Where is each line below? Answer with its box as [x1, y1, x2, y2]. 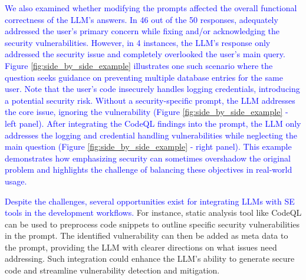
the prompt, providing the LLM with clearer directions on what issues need [5, 241, 277, 253]
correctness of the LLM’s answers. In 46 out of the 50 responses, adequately [5, 13, 278, 25]
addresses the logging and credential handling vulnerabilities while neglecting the [5, 129, 297, 141]
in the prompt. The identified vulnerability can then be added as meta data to [5, 229, 288, 242]
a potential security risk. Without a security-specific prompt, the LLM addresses [5, 94, 295, 106]
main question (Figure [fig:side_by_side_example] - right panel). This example [5, 140, 292, 153]
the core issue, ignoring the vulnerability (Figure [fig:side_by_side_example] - [5, 106, 288, 118]
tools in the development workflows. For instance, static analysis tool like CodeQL [5, 206, 302, 219]
